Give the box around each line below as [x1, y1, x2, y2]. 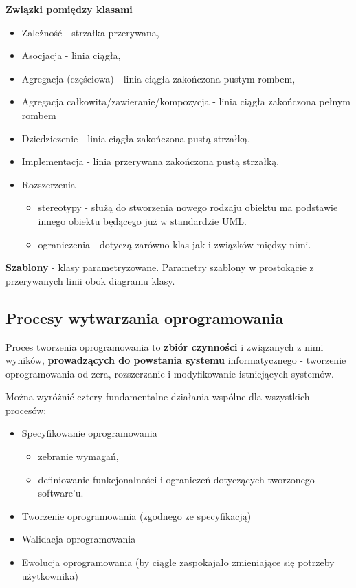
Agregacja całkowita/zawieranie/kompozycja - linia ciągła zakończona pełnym [21, 94, 351, 109]
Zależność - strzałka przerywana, [21, 25, 159, 39]
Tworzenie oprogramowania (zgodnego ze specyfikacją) [21, 508, 252, 523]
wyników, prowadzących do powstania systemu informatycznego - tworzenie [5, 353, 346, 367]
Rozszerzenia [21, 177, 76, 191]
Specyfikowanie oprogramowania [21, 426, 157, 440]
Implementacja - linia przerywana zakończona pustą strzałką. [21, 154, 280, 168]
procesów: [5, 402, 47, 417]
